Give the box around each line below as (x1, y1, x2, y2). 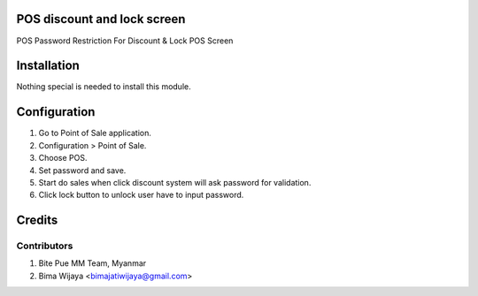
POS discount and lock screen (16, 11, 186, 27)
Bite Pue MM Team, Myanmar (38, 258, 147, 269)
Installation (16, 58, 80, 73)
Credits (16, 213, 58, 228)
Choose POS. (38, 153, 88, 163)
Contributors (16, 239, 73, 252)
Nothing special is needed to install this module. (16, 81, 191, 92)
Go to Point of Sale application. (38, 128, 152, 139)
